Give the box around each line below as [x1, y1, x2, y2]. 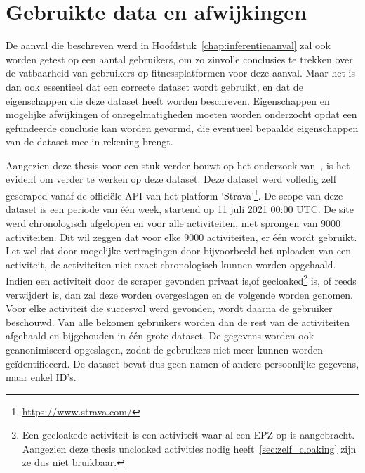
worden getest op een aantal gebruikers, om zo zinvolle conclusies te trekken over [6, 51, 353, 66]
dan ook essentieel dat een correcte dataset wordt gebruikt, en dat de [6, 79, 303, 93]
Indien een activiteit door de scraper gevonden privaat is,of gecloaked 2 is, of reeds [6, 271, 357, 287]
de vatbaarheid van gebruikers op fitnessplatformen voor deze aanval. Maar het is [6, 65, 355, 80]
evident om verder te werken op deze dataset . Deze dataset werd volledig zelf [6, 171, 336, 186]
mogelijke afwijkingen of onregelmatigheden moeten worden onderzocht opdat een [6, 107, 357, 122]
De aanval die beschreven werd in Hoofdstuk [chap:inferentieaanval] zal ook [6, 38, 331, 53]
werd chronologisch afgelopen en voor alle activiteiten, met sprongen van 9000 [6, 215, 341, 230]
